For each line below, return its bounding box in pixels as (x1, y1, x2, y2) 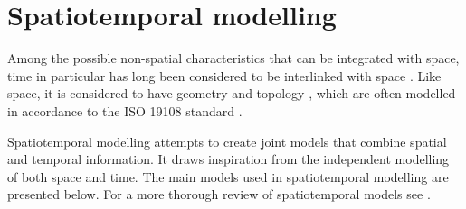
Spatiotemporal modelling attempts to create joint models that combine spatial (7, 132, 447, 150)
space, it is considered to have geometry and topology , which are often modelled (7, 84, 456, 103)
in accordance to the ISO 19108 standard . (7, 101, 243, 120)
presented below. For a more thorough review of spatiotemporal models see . (7, 185, 431, 204)
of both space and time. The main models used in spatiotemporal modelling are (7, 167, 449, 186)
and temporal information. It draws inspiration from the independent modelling (7, 150, 450, 168)
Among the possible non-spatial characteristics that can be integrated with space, (7, 49, 460, 68)
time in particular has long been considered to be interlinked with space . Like (7, 66, 442, 85)
